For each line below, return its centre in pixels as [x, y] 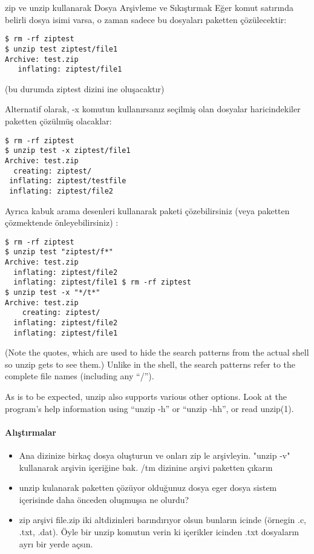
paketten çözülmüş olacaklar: [58, 121]
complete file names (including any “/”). [80, 376]
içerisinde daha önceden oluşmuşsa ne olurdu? [104, 499]
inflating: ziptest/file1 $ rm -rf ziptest [102, 282]
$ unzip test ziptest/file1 [61, 49]
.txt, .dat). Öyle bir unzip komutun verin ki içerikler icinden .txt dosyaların [159, 532]
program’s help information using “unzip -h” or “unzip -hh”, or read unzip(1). [149, 408]
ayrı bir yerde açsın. [56, 543]
